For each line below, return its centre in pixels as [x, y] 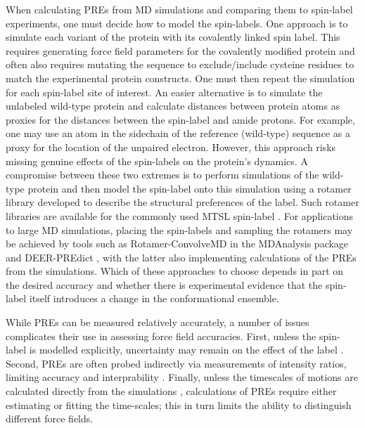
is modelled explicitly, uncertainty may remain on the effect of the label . [186, 350]
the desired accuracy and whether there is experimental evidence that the [164, 284]
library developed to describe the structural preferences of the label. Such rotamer [182, 202]
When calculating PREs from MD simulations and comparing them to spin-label [179, 9]
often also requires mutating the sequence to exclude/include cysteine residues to [180, 64]
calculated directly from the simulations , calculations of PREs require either [171, 391]
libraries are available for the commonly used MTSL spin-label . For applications [180, 215]
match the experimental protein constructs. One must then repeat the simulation [180, 78]
